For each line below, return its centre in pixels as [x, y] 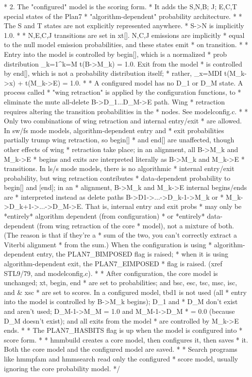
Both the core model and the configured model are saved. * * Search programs [121, 349]
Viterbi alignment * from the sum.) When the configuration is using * [108, 244]
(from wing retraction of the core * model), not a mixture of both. [135, 225]
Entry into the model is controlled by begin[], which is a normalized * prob [116, 54]
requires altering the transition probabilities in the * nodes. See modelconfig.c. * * [126, 111]
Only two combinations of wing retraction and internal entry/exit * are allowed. [123, 121]
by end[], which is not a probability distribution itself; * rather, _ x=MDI [113, 73]
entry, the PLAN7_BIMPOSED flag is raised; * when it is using [133, 254]
